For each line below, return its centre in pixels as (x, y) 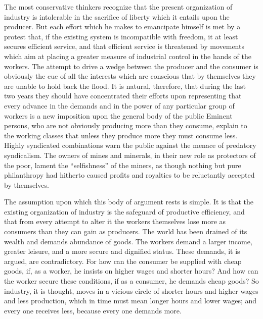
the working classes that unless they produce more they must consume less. (121, 135)
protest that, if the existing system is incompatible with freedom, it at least (121, 36)
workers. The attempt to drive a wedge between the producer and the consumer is (131, 66)
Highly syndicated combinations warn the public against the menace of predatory (130, 145)
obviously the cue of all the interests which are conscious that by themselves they (130, 76)
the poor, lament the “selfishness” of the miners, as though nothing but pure (123, 165)
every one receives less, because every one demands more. (93, 310)
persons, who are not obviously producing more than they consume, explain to (126, 125)
